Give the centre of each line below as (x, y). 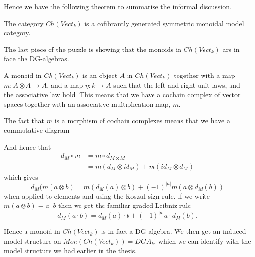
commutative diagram (37, 130)
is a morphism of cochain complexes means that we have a (142, 120)
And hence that (27, 146)
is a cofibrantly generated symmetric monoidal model (164, 23)
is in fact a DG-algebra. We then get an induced (174, 231)
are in (231, 49)
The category (24, 23)
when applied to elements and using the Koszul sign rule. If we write (107, 195)
